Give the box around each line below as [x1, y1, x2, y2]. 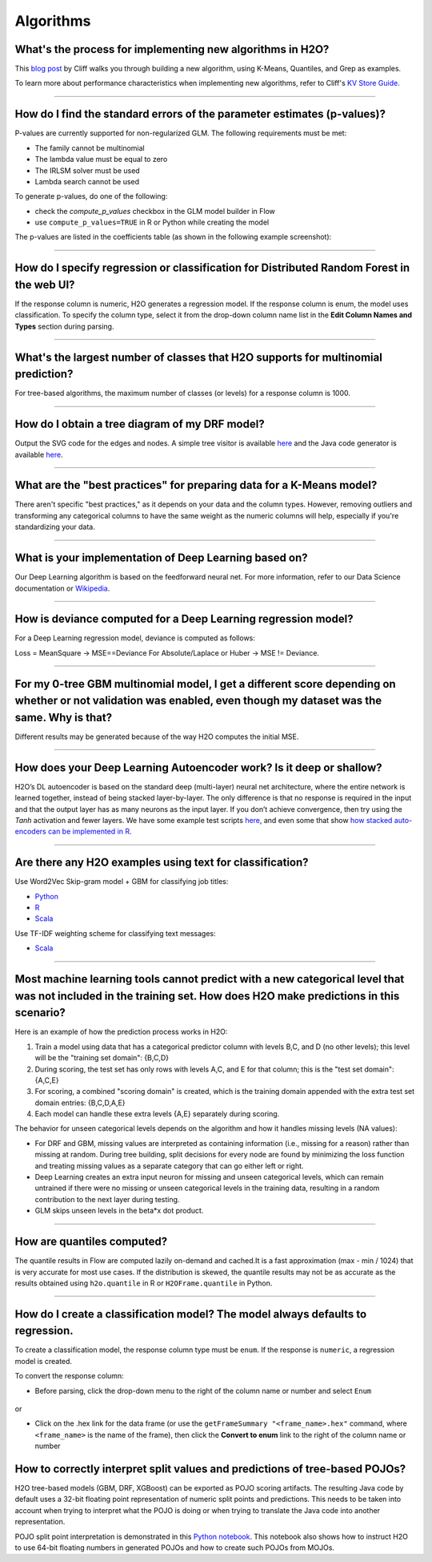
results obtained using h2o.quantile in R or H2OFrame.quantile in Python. [14, 1278, 273, 1288]
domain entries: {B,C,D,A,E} [34, 1098, 126, 1108]
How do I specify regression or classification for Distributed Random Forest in [14, 261, 410, 275]
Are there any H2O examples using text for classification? [14, 856, 309, 870]
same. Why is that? [14, 710, 112, 724]
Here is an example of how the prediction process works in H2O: [14, 1027, 228, 1037]
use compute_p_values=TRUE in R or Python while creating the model [34, 217, 270, 228]
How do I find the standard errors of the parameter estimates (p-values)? [14, 107, 386, 121]
